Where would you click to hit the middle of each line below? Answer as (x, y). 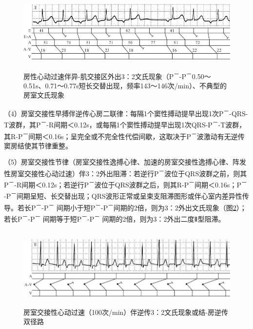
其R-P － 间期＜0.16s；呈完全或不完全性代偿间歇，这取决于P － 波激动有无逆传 (124, 135)
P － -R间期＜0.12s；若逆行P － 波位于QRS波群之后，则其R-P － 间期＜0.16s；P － (126, 184)
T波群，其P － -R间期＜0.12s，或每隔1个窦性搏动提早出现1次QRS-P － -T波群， (125, 124)
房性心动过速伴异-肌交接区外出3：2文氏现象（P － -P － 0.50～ (117, 75)
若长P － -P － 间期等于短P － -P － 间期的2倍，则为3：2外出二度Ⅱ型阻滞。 (115, 218)
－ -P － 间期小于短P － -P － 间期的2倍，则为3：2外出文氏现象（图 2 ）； (141, 206)
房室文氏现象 (44, 95)
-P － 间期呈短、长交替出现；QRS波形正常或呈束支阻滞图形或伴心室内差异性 (123, 195)
